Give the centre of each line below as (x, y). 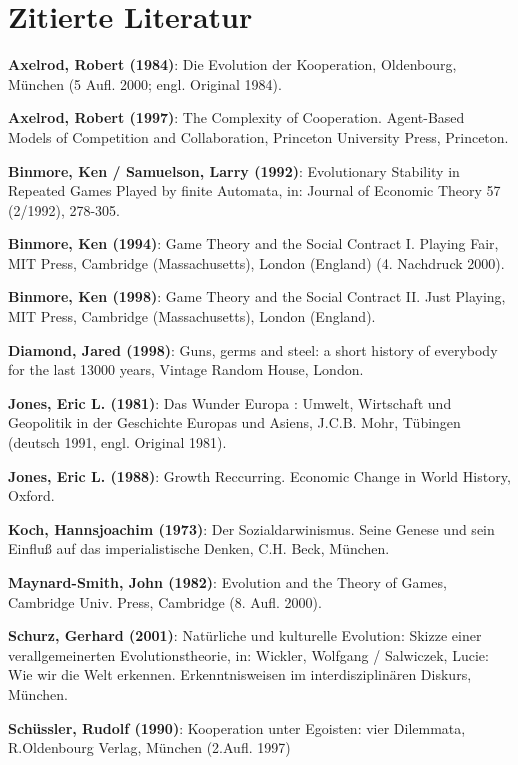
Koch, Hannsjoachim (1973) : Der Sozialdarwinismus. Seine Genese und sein (251, 528)
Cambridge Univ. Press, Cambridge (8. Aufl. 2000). (165, 601)
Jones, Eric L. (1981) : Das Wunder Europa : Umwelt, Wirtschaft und (230, 402)
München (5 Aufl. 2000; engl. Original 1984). (145, 83)
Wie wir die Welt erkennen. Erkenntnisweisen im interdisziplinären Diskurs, (240, 674)
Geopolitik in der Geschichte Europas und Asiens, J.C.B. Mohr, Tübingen (234, 422)
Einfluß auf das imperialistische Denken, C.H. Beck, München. (199, 548)
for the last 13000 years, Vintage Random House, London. (186, 369)
